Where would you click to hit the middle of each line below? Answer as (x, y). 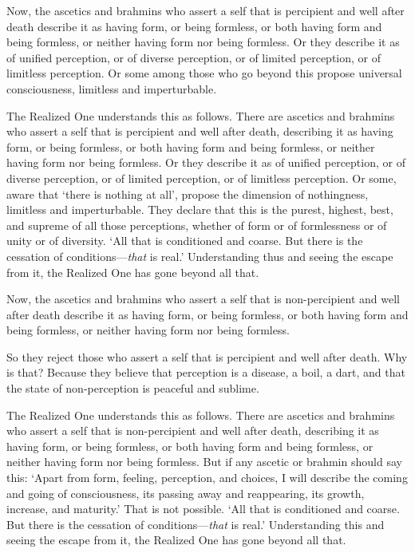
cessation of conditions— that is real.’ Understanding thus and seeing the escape (200, 256)
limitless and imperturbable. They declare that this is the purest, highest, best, (200, 209)
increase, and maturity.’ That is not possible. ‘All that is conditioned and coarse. (203, 509)
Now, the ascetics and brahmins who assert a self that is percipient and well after (206, 10)
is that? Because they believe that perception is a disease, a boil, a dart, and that (206, 372)
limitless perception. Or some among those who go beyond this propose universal (204, 73)
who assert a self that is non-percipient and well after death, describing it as (193, 431)
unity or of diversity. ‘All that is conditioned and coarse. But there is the (185, 241)
